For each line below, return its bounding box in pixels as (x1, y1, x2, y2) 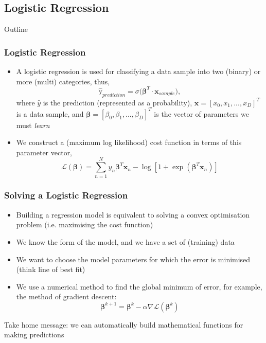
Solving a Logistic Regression (4, 189, 128, 202)
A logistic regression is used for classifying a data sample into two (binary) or (16, 66, 261, 77)
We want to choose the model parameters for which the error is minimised (16, 254, 251, 264)
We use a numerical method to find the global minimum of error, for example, (16, 281, 262, 292)
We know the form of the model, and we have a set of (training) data (16, 236, 235, 247)
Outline (4, 24, 28, 34)
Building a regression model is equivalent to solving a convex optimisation (16, 209, 250, 220)
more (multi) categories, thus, (16, 76, 110, 86)
